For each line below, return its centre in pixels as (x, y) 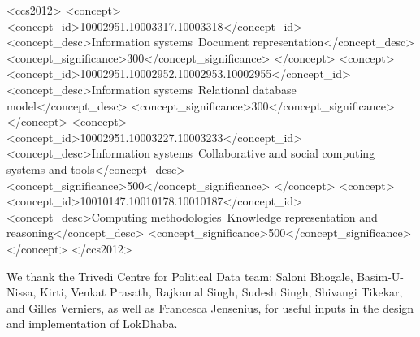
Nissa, (22, 292)
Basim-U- (381, 276)
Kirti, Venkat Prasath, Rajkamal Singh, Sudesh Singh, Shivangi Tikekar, (221, 292)
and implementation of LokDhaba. (92, 324)
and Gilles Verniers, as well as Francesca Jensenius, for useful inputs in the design (210, 307)
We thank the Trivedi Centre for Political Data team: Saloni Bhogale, (180, 276)
